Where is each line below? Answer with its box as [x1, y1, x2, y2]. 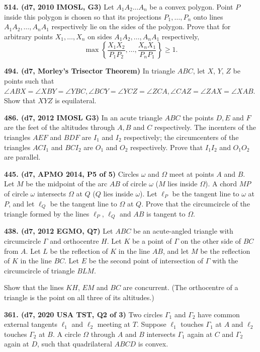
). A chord [205, 178, 237, 189]
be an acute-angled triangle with [133, 226, 233, 236]
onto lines [193, 11, 223, 22]
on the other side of [181, 236, 241, 246]
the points [183, 112, 214, 122]
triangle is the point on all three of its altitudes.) [4, 292, 154, 302]
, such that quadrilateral [37, 338, 112, 349]
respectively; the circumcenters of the [124, 131, 239, 142]
